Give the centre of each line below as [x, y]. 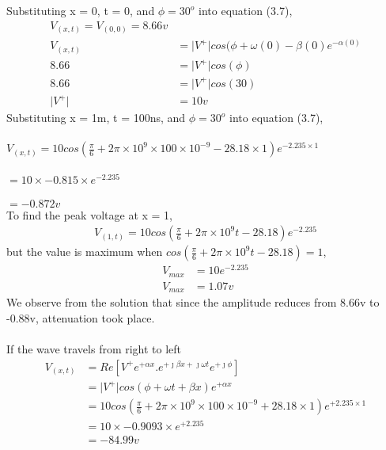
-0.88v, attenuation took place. [81, 318]
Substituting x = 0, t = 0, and [81, 10]
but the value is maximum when [85, 252]
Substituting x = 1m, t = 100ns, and [96, 118]
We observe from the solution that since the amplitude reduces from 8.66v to [193, 302]
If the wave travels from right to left [94, 349]
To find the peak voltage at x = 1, [89, 214]
